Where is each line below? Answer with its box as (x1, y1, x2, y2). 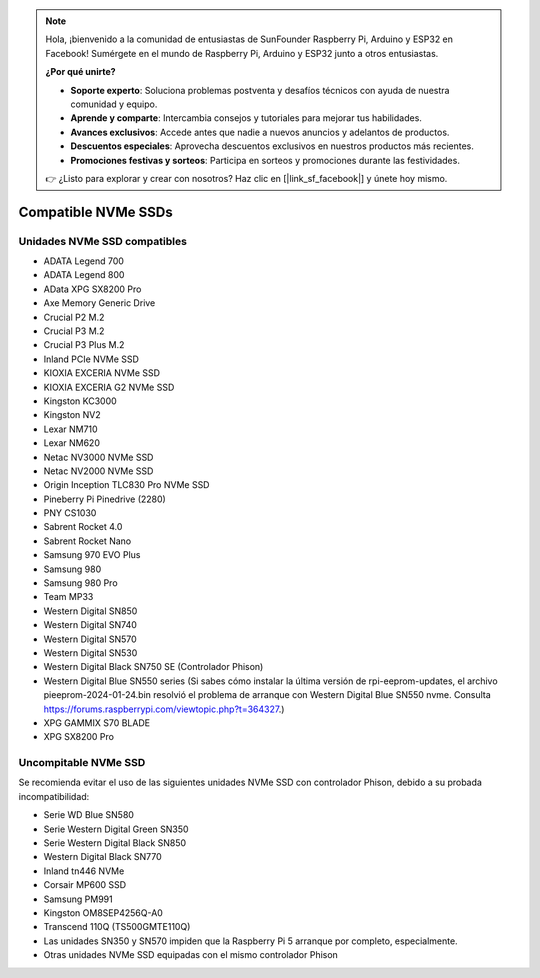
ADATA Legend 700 (43, 255, 125, 267)
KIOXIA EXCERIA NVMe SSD (43, 367, 160, 379)
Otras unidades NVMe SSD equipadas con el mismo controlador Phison (43, 949, 339, 961)
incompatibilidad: (18, 790, 90, 802)
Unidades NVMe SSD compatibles (18, 234, 187, 248)
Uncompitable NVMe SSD (18, 756, 146, 770)
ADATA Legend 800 (43, 269, 125, 281)
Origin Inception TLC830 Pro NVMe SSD (43, 479, 210, 491)
